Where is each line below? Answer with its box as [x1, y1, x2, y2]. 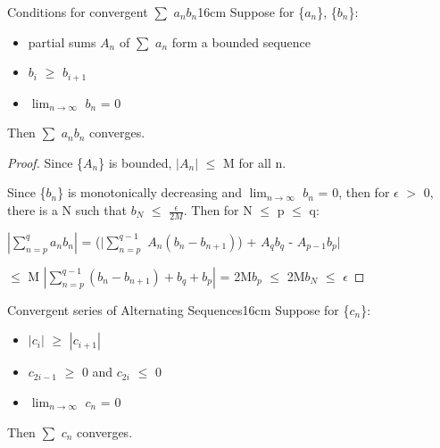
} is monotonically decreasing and [57, 183, 242, 202]
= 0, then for [318, 183, 390, 202]
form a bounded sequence [171, 32, 311, 51]
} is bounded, [98, 153, 172, 171]
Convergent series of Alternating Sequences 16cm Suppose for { [7, 300, 350, 319]
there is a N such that [7, 201, 127, 220]
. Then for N [183, 201, 253, 220]
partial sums [28, 32, 96, 51]
